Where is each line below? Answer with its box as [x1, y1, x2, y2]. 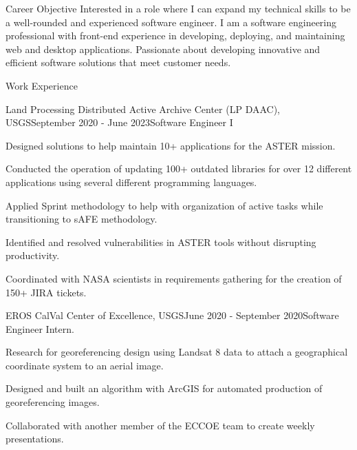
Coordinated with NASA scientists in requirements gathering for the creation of [6, 271, 342, 285]
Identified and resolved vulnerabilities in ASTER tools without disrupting [6, 234, 316, 249]
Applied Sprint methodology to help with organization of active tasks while [6, 198, 323, 212]
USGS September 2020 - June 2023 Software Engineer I [6, 115, 233, 130]
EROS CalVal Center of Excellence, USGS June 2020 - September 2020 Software [6, 308, 339, 323]
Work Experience [6, 78, 78, 92]
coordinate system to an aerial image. [6, 358, 164, 372]
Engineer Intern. [6, 321, 74, 336]
